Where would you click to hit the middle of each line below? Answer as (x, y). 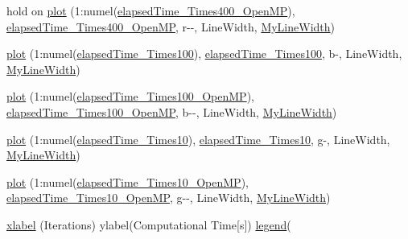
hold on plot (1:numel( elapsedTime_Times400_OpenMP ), (151, 10)
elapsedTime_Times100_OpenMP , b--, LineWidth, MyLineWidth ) (172, 111)
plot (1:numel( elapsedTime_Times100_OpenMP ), (130, 96)
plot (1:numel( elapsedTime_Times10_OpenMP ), (128, 181)
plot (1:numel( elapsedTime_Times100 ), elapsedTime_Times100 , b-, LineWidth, (204, 54)
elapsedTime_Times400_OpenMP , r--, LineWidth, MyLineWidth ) (171, 26)
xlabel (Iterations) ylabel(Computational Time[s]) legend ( (149, 224)
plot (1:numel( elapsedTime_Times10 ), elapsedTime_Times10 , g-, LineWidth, (198, 139)
